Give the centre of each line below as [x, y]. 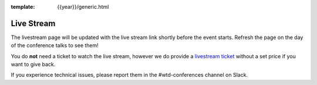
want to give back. [33, 65]
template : [23, 7]
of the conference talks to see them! [55, 45]
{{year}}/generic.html [83, 7]
